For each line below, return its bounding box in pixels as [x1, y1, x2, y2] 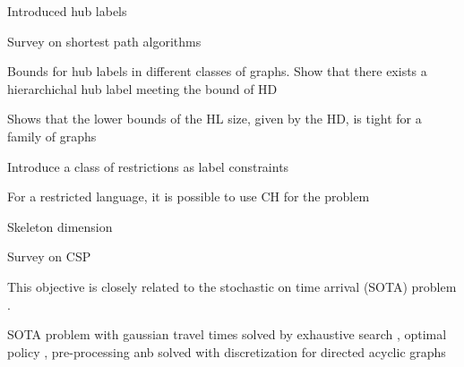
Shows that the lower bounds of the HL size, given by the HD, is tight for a [7, 109, 422, 128]
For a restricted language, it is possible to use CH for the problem [7, 187, 370, 206]
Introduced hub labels [7, 2, 127, 20]
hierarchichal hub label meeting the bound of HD [7, 79, 278, 98]
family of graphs [7, 126, 97, 145]
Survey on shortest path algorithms [7, 31, 202, 50]
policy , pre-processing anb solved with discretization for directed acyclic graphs [7, 342, 446, 361]
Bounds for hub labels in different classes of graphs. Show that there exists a [7, 62, 427, 81]
